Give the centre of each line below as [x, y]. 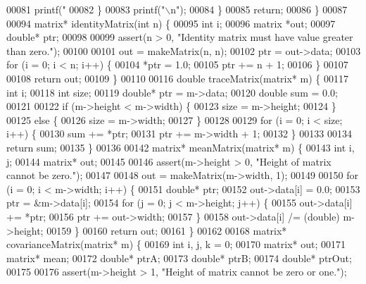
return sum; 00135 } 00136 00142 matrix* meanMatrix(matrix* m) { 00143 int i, [181, 147]
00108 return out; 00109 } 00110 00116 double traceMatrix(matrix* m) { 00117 [177, 78]
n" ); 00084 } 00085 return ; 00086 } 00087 [259, 9]
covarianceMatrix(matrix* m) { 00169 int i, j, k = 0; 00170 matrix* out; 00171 [176, 244]
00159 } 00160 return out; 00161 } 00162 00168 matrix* [167, 230]
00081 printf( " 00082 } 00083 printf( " [86, 9]
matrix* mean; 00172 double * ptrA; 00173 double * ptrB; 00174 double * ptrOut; [179, 258]
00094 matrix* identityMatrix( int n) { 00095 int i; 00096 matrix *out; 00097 [171, 23]
